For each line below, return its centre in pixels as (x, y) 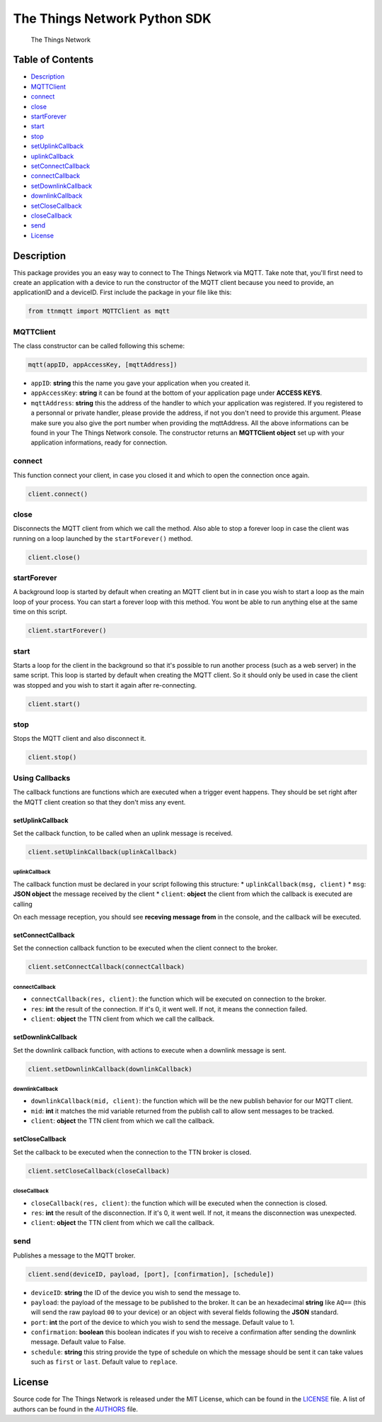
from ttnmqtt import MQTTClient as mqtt (99, 311)
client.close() (54, 557)
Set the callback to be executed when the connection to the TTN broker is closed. (132, 1152)
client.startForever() (67, 631)
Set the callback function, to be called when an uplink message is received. (123, 833)
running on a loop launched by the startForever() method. (103, 538)
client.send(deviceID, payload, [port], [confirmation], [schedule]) (151, 1274)
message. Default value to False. (79, 1342)
